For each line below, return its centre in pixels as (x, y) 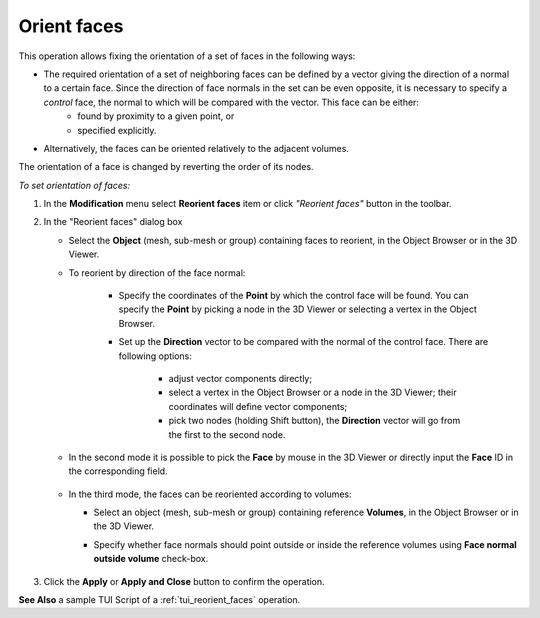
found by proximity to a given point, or (156, 116)
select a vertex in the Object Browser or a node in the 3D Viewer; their (312, 392)
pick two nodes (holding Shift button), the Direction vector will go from (314, 421)
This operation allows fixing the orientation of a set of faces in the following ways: (187, 56)
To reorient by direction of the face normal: (157, 272)
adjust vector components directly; (240, 378)
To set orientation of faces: (74, 185)
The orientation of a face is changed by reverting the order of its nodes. (166, 167)
